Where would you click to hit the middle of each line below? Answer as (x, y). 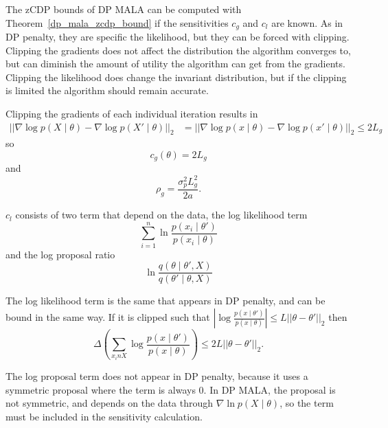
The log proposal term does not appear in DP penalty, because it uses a (157, 376)
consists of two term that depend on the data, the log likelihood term (161, 215)
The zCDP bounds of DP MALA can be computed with (124, 9)
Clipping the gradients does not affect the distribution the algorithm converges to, (178, 50)
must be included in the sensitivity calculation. (104, 416)
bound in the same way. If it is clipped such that (108, 317)
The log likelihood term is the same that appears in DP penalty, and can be (166, 301)
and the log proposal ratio (60, 254)
